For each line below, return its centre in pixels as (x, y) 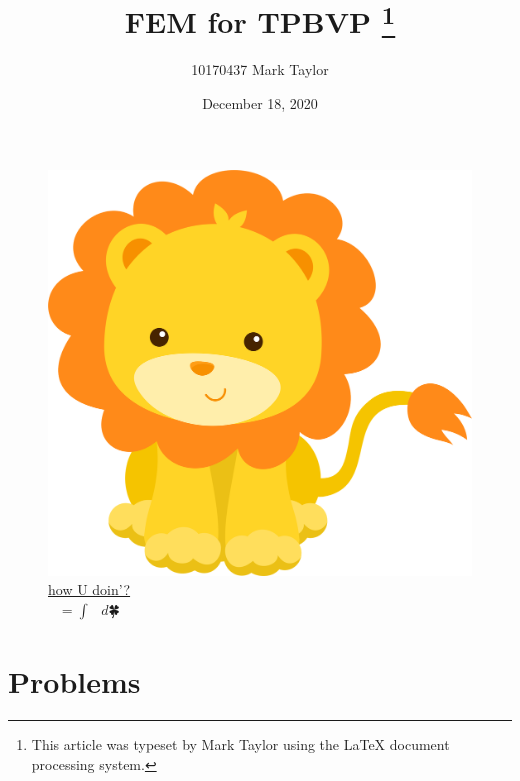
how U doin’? (89, 589)
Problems (74, 681)
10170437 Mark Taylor (260, 69)
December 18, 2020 (260, 103)
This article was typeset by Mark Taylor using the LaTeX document (240, 743)
